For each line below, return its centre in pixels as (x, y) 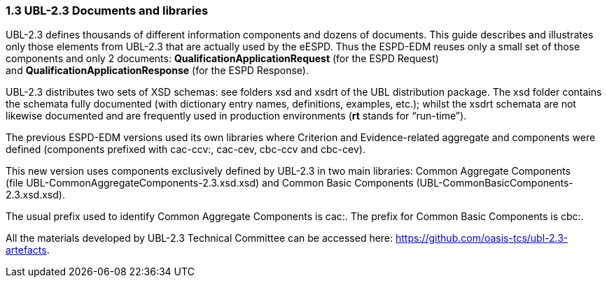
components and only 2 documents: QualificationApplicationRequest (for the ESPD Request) (222, 59)
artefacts (26, 250)
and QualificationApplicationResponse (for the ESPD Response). (157, 71)
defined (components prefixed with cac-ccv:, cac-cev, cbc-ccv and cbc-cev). (186, 150)
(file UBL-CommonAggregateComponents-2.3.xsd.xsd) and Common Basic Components (210, 183)
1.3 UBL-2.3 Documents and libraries (107, 10)
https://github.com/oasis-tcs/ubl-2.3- (482, 238)
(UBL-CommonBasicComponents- (495, 183)
